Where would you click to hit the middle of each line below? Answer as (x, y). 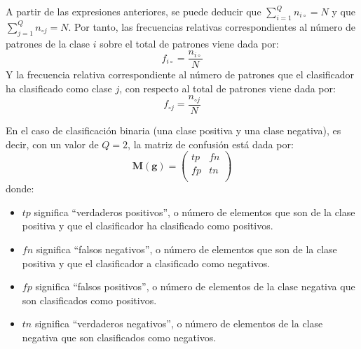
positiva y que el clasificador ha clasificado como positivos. (148, 226)
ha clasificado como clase (59, 88)
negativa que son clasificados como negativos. (119, 337)
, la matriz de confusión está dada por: (211, 144)
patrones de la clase (48, 43)
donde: (20, 188)
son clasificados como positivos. (89, 300)
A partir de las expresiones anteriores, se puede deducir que (134, 11)
